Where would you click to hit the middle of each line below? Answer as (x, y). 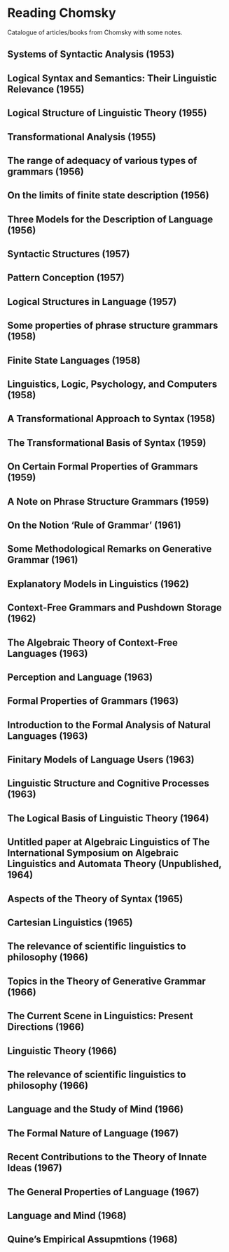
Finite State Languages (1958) (74, 360)
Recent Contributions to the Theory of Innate (107, 1157)
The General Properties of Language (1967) (103, 1192)
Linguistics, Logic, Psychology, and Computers (112, 385)
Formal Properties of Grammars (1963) (93, 701)
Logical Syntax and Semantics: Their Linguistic (112, 78)
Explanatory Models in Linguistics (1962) (98, 584)
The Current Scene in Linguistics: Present (100, 1016)
